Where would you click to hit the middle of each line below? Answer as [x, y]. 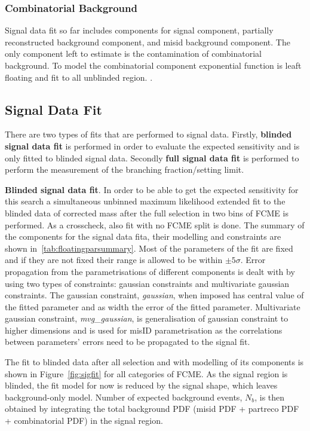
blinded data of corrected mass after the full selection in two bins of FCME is [147, 213]
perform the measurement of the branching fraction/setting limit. [125, 169]
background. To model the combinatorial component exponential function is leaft [153, 65]
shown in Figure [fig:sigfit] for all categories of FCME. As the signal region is [146, 373]
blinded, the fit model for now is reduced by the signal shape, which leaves [141, 385]
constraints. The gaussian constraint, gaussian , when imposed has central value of [154, 295]
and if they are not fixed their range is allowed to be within [114, 260]
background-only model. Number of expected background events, [124, 397]
